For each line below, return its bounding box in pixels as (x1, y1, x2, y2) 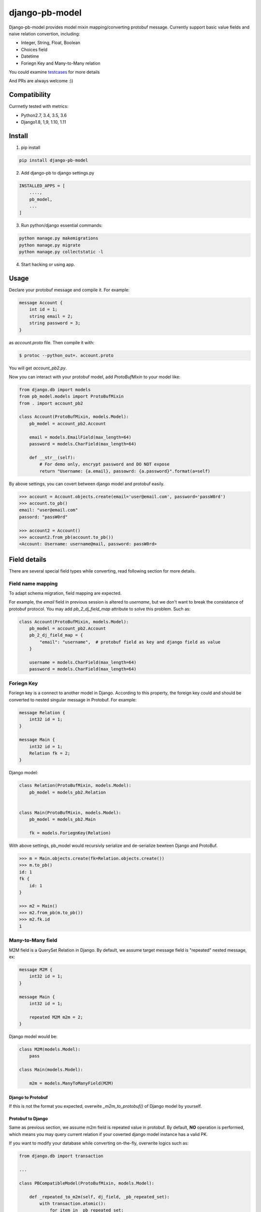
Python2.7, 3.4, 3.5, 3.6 (21, 112, 67, 118)
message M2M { (19, 967, 53, 972)
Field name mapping (9, 580, 58, 587)
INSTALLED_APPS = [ (19, 183, 65, 189)
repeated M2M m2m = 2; (29, 1014, 83, 1020)
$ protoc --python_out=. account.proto (19, 352, 114, 358)
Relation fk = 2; (29, 750, 71, 756)
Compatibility (9, 91, 51, 99)
